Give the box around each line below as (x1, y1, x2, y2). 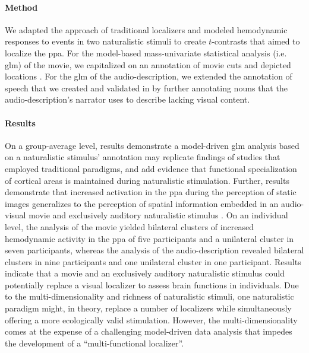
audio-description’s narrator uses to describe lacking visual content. (5, 93, 250, 106)
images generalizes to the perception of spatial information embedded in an (5, 197, 279, 209)
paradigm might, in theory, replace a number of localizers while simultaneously (5, 302, 292, 314)
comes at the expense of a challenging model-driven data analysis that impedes (5, 325, 292, 338)
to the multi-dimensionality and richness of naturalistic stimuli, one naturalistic (5, 290, 294, 303)
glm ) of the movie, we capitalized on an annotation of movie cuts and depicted (5, 58, 291, 71)
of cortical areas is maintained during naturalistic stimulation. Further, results (5, 174, 289, 186)
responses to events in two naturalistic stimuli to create (5, 35, 206, 47)
